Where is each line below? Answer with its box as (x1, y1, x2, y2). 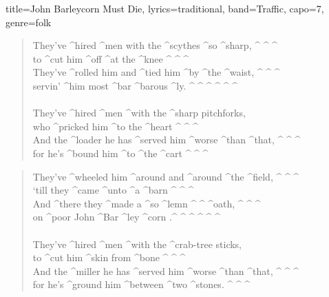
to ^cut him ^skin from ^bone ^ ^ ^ (32, 250, 186, 265)
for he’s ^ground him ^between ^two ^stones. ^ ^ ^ (32, 277, 251, 291)
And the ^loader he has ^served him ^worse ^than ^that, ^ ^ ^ (32, 132, 301, 147)
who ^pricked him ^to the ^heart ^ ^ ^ (32, 119, 198, 133)
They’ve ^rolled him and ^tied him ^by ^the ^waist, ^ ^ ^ (32, 65, 280, 79)
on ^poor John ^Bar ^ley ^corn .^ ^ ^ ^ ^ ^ (32, 209, 220, 224)
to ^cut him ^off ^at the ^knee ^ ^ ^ (32, 51, 189, 65)
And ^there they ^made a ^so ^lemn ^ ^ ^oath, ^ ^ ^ (32, 196, 261, 210)
